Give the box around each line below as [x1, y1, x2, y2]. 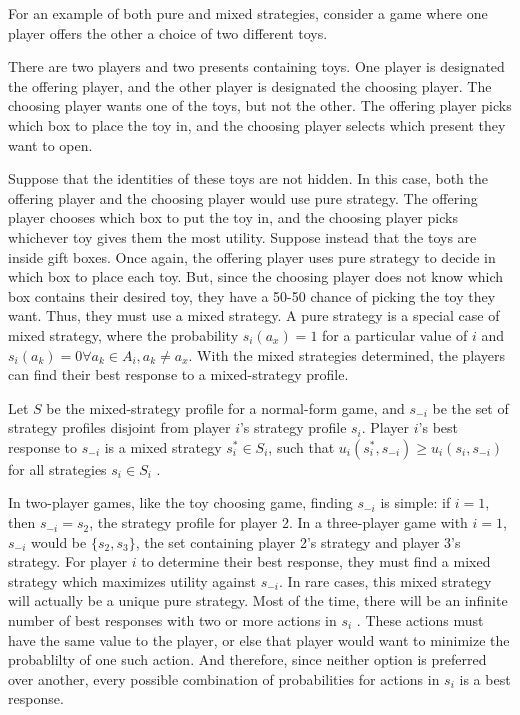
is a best [459, 668, 511, 689]
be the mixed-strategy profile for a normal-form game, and [46, 397, 405, 418]
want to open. [8, 134, 93, 155]
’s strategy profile [239, 417, 347, 438]
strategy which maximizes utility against [8, 570, 256, 591]
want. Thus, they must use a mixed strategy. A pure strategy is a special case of [8, 305, 500, 326]
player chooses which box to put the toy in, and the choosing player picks [8, 207, 458, 228]
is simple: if [380, 492, 451, 513]
